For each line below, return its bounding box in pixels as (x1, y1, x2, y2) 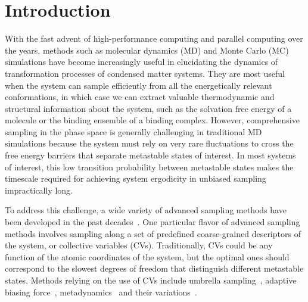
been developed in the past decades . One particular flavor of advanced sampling (5, 216, 300, 228)
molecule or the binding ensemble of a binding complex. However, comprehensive (5, 114, 300, 126)
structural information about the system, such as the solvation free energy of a (5, 102, 292, 114)
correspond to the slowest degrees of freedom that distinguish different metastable (5, 262, 304, 275)
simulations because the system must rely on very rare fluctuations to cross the (5, 137, 294, 150)
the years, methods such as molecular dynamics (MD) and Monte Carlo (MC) (5, 43, 289, 56)
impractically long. (5, 183, 73, 196)
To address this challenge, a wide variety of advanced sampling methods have (5, 204, 287, 216)
